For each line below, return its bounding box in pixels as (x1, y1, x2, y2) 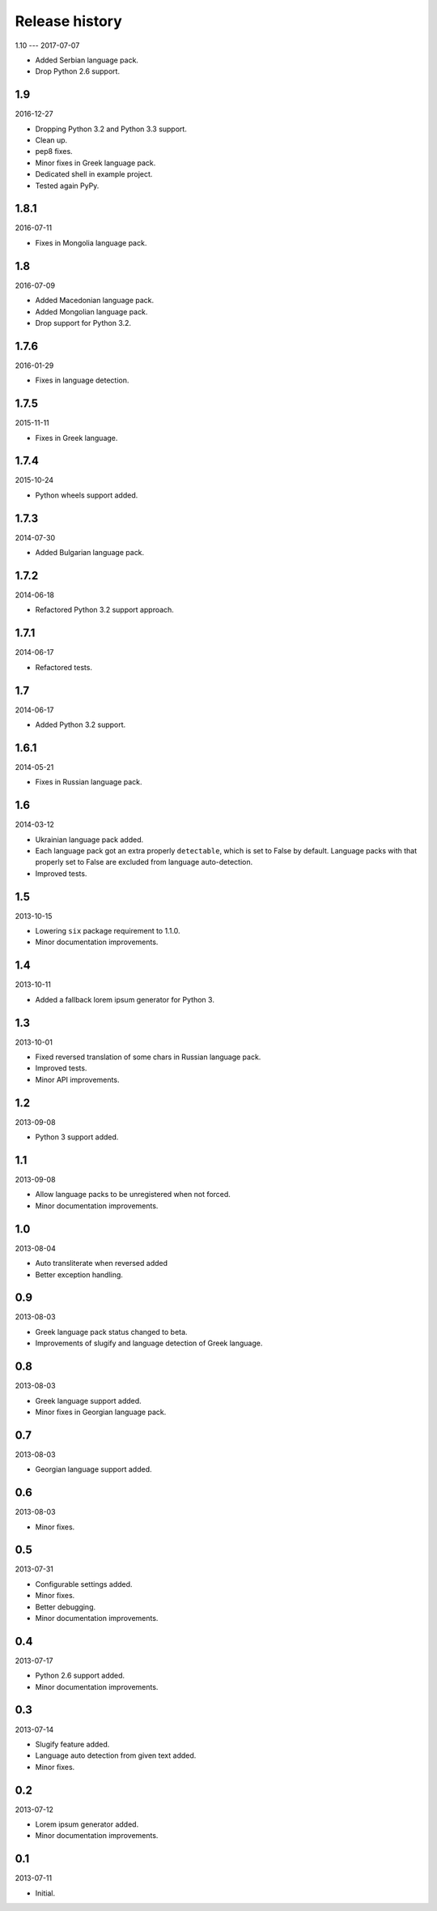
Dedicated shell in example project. (35, 169, 153, 179)
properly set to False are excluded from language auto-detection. (35, 857, 253, 867)
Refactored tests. (35, 662, 93, 672)
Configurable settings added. (35, 1579, 133, 1588)
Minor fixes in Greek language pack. (35, 158, 156, 168)
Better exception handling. (35, 1269, 123, 1280)
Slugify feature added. (35, 1739, 110, 1749)
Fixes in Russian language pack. (35, 777, 142, 787)
